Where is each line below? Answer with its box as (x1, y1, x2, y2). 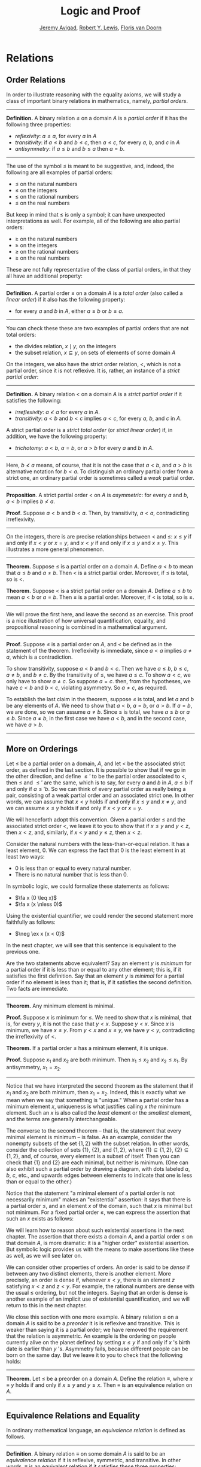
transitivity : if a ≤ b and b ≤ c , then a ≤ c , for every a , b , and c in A (14, 139, 180, 146)
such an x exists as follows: (6, 1215, 74, 1222)
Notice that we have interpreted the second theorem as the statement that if (6, 1082, 194, 1089)
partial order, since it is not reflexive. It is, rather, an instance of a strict (6, 367, 180, 374)
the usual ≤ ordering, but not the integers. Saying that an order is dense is (6, 1289, 188, 1296)
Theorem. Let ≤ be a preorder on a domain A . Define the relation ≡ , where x (6, 1375, 193, 1382)
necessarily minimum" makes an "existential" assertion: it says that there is (6, 1195, 191, 1203)
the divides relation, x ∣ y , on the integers (14, 342, 117, 349)
